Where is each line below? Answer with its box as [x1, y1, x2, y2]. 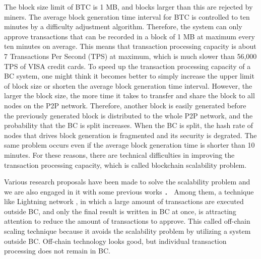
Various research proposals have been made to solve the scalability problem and [4, 176, 250, 187]
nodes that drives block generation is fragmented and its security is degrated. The [4, 129, 257, 140]
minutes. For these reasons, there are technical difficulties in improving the [4, 149, 235, 160]
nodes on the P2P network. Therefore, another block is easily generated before [4, 100, 246, 110]
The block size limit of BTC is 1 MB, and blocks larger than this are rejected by [4, 2, 253, 12]
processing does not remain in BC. [4, 245, 110, 256]
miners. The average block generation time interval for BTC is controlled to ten [4, 11, 250, 22]
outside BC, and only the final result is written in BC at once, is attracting [4, 206, 236, 216]
